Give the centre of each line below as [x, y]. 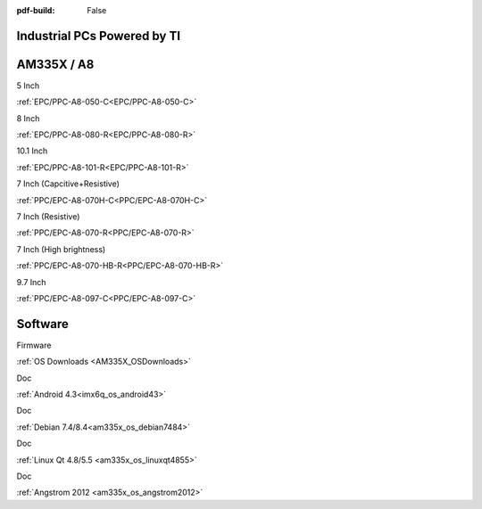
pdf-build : [36, 10]
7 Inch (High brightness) [61, 249]
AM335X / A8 [55, 64]
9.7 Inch [31, 282]
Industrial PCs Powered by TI [99, 36]
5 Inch [28, 86]
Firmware [34, 345]
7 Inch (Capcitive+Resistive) [68, 184]
